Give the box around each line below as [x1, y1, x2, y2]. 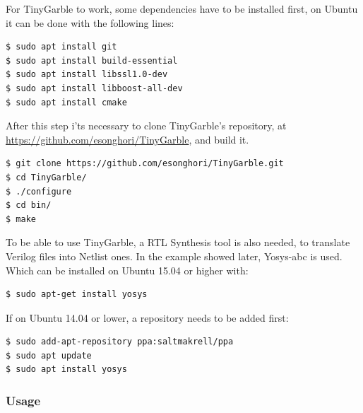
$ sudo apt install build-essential [6, 55, 178, 66]
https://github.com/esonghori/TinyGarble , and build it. [6, 132, 249, 146]
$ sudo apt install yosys [6, 364, 127, 375]
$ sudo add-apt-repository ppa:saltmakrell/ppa [6, 337, 234, 347]
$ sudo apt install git [6, 42, 117, 52]
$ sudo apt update [6, 350, 92, 361]
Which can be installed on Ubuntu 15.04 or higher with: [6, 262, 249, 277]
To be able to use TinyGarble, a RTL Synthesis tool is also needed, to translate [6, 235, 350, 250]
